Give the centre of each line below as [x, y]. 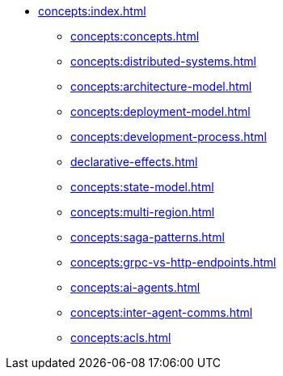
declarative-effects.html [134, 162]
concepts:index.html [92, 11]
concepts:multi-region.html [143, 212]
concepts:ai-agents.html [135, 287]
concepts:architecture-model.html [161, 86]
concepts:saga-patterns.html [148, 237]
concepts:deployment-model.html [161, 111]
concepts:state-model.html [142, 187]
